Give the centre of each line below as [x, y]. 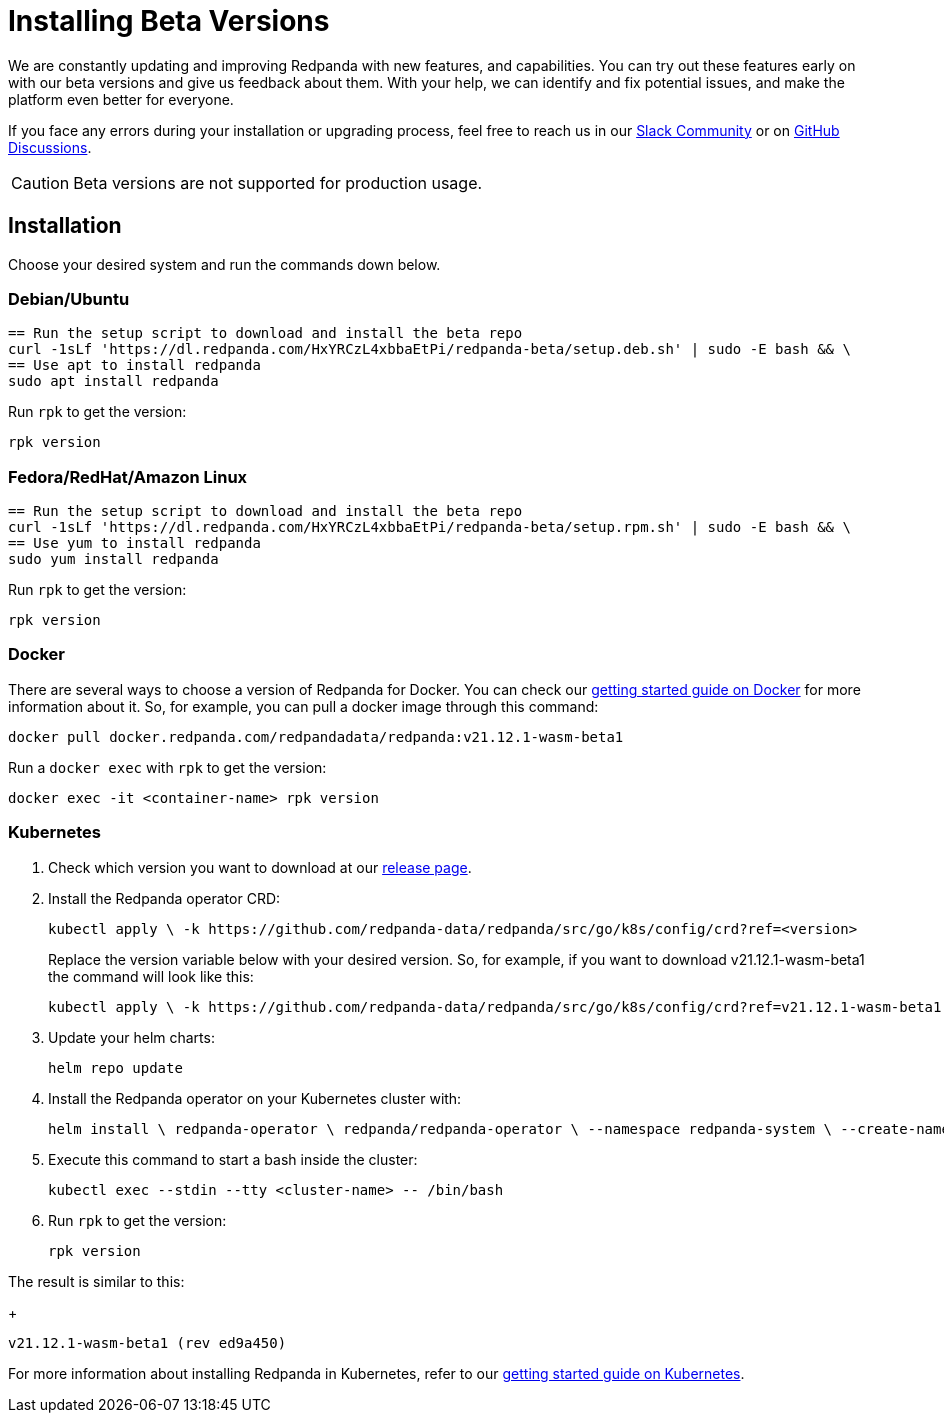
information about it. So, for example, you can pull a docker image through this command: [303, 706]
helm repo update [115, 1067]
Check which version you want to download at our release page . [260, 867]
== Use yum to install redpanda [134, 543]
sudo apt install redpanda [113, 381]
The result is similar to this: [96, 1281]
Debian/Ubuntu [69, 298]
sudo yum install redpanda [113, 559]
